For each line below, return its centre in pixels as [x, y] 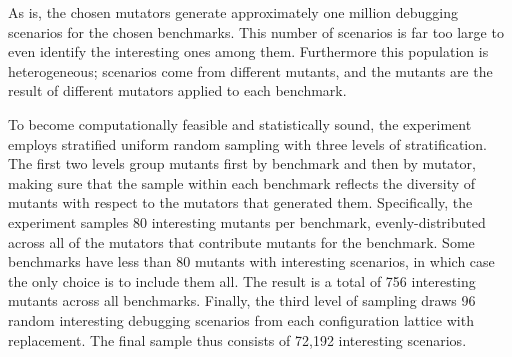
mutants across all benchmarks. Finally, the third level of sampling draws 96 [242, 300]
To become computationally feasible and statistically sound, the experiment [240, 123]
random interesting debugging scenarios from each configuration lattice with [241, 319]
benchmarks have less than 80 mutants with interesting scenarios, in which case [251, 261]
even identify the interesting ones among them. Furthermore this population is [248, 51]
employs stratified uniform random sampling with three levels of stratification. [247, 143]
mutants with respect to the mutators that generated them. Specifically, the [240, 202]
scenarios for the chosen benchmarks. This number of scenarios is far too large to [256, 31]
